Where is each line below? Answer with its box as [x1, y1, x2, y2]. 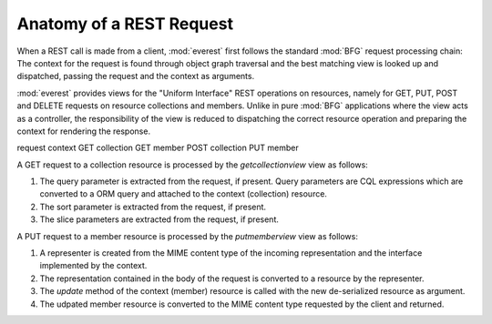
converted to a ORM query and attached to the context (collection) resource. [39, 188, 328, 199]
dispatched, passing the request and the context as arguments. [16, 71, 255, 82]
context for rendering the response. [16, 126, 150, 137]
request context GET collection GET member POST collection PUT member [16, 142, 300, 154]
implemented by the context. [39, 260, 148, 271]
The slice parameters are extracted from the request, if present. [39, 214, 280, 225]
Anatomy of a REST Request [16, 14, 234, 34]
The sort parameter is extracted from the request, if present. [39, 201, 267, 212]
